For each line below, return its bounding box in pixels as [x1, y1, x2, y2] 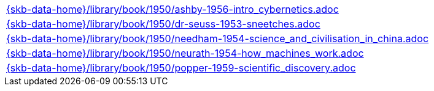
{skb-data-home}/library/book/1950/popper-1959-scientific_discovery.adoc [6, 62, 356, 74]
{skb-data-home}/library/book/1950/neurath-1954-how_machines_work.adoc [6, 47, 364, 59]
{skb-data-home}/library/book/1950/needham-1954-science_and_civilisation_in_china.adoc [6, 32, 429, 45]
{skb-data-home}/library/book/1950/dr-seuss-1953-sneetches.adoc [6, 18, 320, 30]
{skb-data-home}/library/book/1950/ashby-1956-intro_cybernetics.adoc [6, 3, 339, 15]
